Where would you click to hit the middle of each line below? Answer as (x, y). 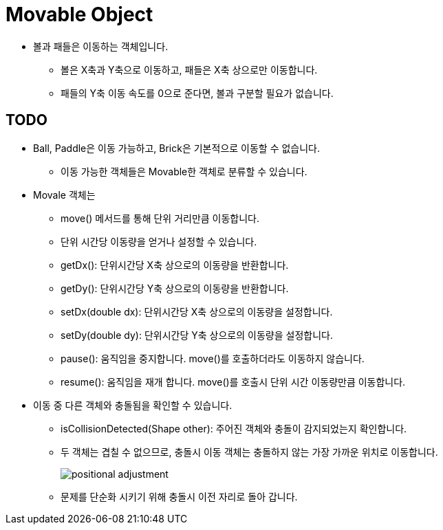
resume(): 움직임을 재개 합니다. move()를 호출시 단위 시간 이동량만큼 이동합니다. (233, 382)
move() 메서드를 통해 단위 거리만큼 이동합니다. (160, 218)
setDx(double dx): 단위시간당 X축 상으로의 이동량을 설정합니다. (197, 311)
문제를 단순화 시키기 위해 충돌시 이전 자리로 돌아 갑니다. (179, 496)
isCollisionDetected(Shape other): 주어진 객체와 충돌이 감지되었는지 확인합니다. (234, 428)
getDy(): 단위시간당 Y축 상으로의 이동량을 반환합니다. (175, 288)
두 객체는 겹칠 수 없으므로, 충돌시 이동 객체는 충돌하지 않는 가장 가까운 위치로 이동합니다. (249, 452)
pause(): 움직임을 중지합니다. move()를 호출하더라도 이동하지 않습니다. (213, 358)
